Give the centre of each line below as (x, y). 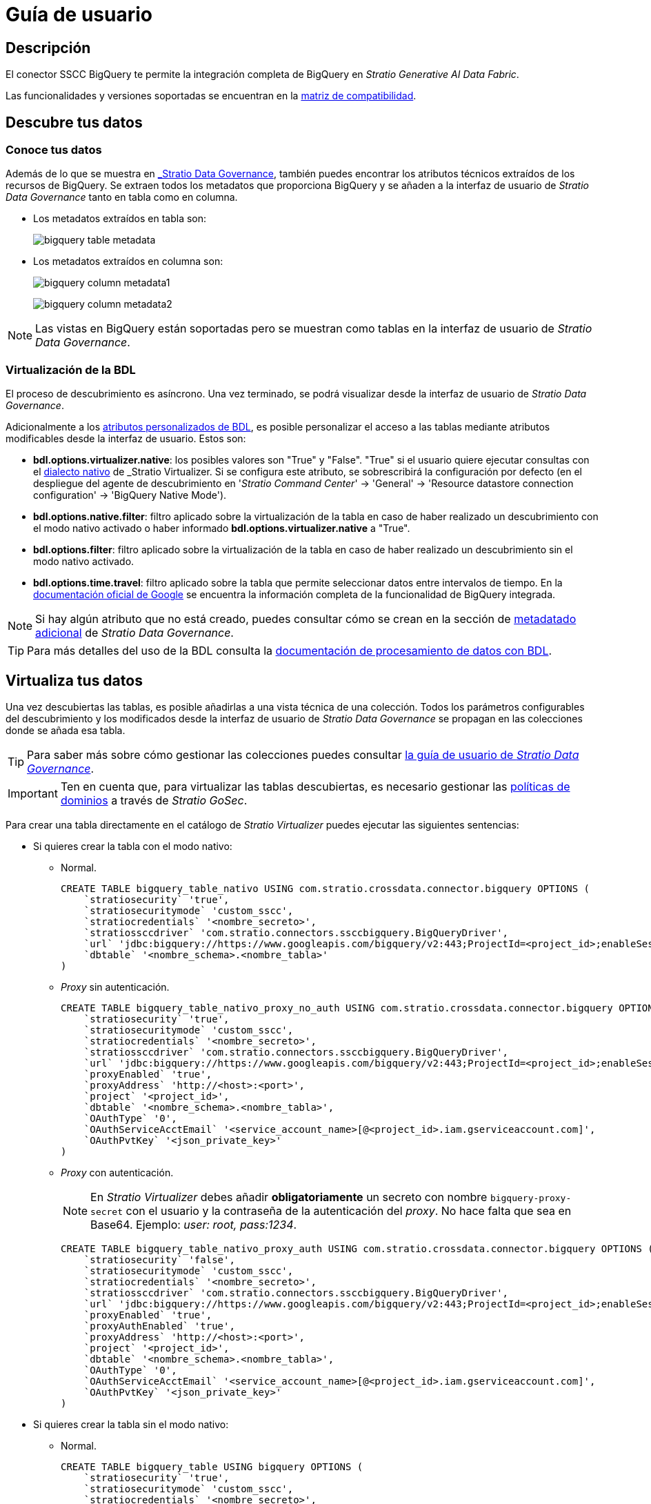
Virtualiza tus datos (74, 680)
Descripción (48, 48)
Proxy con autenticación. (117, 1172)
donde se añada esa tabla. (66, 730)
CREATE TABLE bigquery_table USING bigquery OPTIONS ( (212, 1466)
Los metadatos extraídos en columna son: (128, 261)
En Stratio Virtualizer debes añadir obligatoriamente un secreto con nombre (289, 1197)
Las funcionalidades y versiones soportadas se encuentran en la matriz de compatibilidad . (211, 96)
